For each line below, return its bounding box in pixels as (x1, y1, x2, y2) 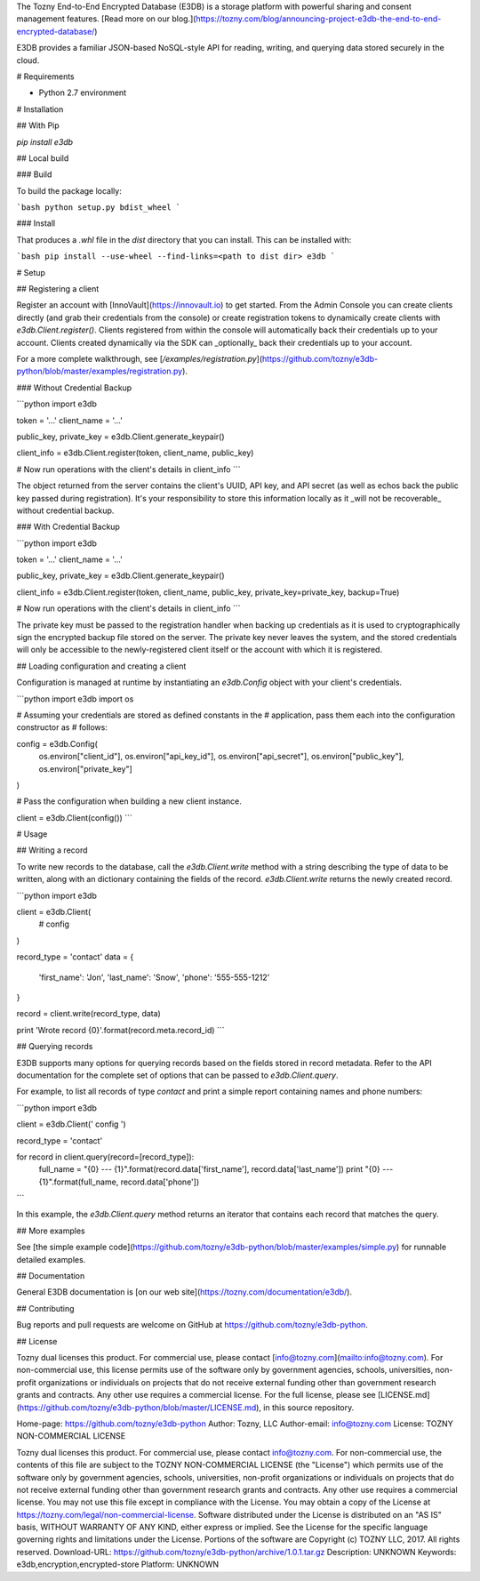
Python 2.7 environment (38, 87, 127, 98)
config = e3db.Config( (16, 738, 98, 749)
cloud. (16, 54, 40, 66)
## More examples (16, 1225, 85, 1236)
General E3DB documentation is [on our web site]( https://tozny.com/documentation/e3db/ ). (16, 1287, 353, 1297)
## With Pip (16, 120, 60, 131)
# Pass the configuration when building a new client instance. (16, 796, 242, 807)
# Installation (16, 103, 64, 115)
